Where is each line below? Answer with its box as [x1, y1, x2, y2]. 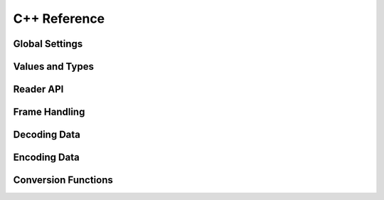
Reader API [13, 83, 64, 95]
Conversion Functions [13, 174, 113, 186]
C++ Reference [13, 11, 105, 26]
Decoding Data [13, 129, 81, 141]
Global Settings [13, 38, 83, 50]
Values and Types [13, 60, 94, 73]
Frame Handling [13, 106, 85, 118]
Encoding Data [13, 152, 80, 164]
